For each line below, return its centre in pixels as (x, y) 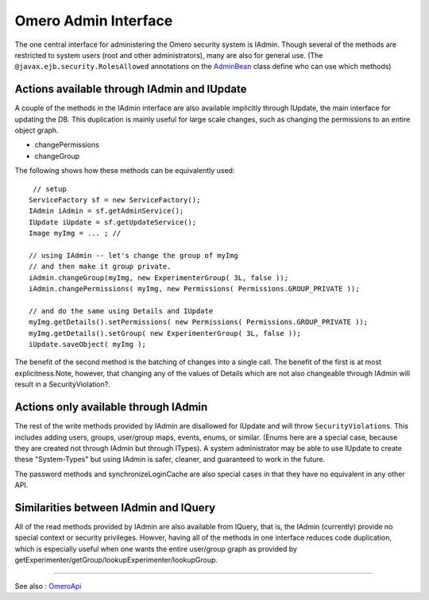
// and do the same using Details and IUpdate (121, 311)
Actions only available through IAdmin (111, 408)
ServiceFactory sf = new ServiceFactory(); (115, 200)
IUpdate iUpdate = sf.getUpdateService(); (113, 222)
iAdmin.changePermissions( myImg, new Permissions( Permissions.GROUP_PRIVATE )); (194, 289)
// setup (50, 189)
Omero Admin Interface (94, 21)
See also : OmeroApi (48, 586)
